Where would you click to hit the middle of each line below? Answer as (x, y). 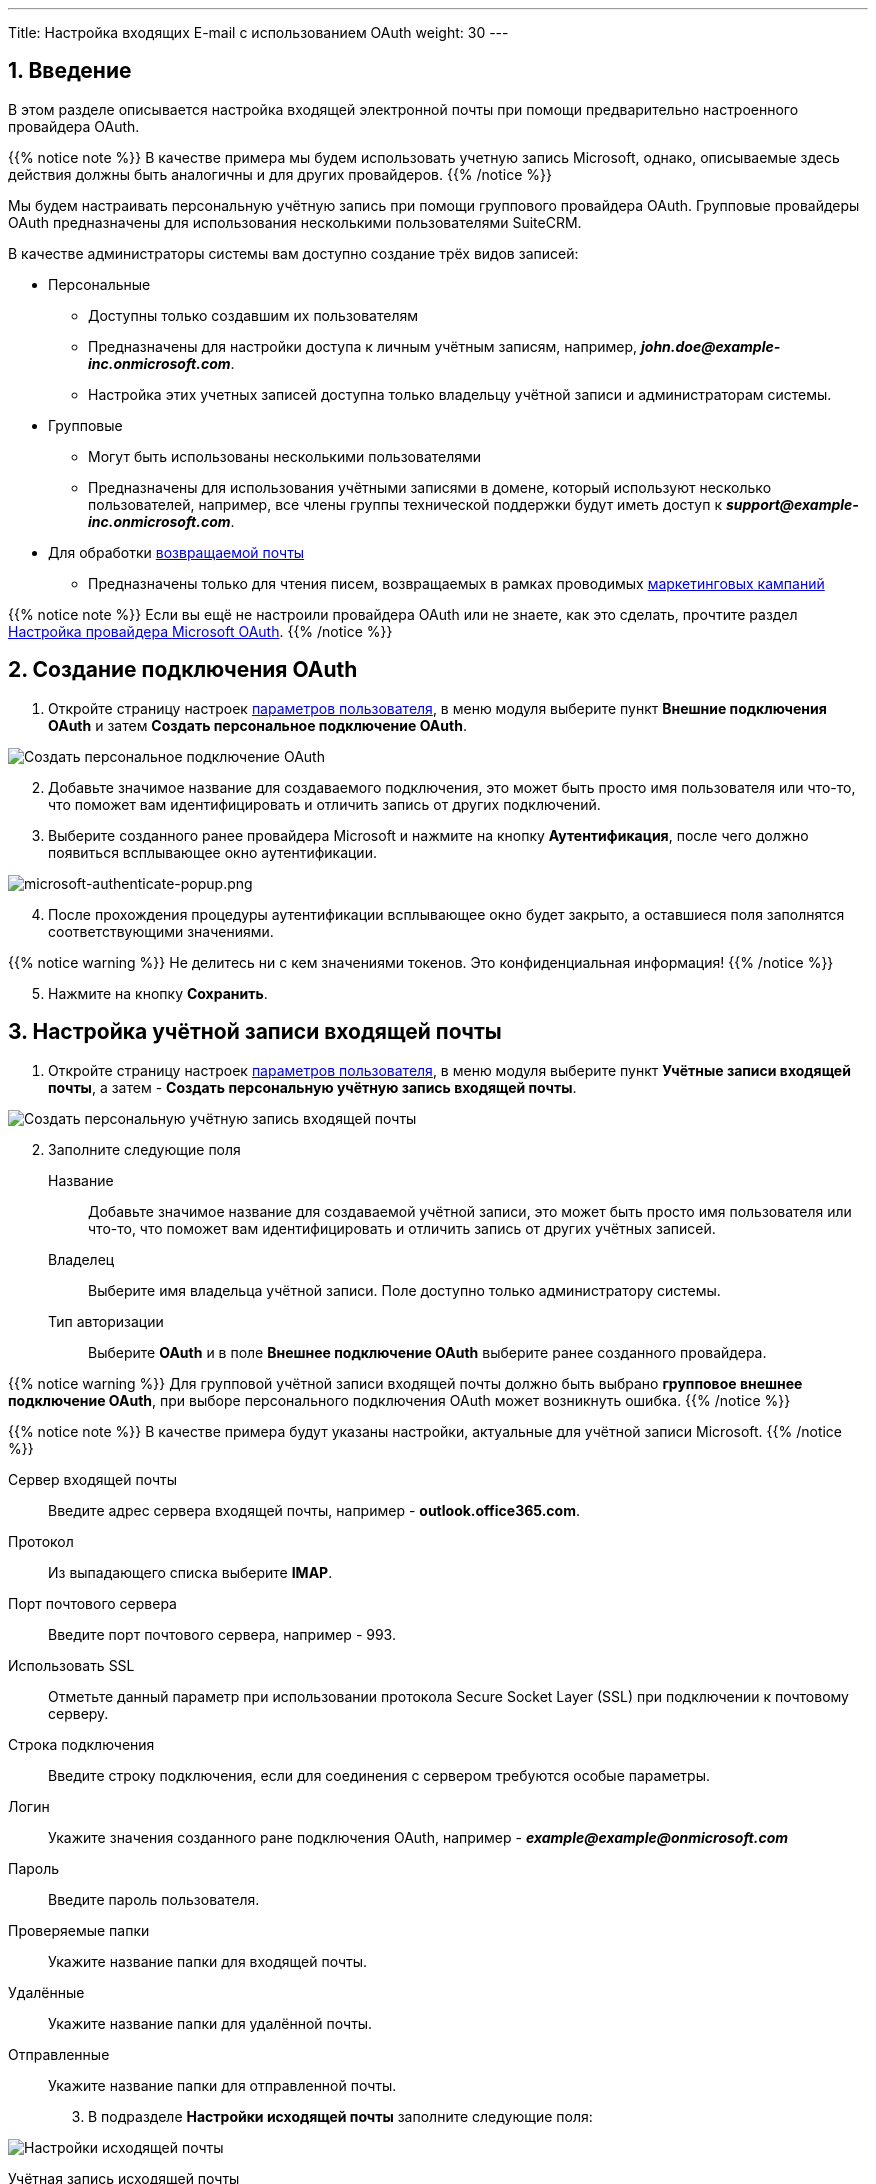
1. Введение (70, 71)
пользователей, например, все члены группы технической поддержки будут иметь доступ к (405, 504)
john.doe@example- (711, 346)
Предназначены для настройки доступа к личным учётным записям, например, (363, 346)
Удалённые (46, 1992)
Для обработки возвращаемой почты (176, 552)
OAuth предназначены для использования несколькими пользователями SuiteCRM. (295, 222)
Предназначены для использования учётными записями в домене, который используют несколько (430, 487)
